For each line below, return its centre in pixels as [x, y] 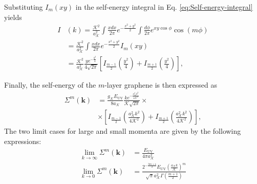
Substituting [24, 7]
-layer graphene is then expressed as [161, 85]
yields [13, 17]
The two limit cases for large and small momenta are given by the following [123, 131]
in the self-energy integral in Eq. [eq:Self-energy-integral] [164, 7]
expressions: [23, 141]
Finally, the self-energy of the [50, 85]
